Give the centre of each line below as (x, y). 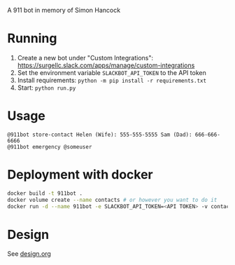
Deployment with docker (80, 175)
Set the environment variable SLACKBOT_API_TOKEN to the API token (112, 72)
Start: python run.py (47, 88)
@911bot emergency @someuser (50, 147)
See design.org (29, 254)
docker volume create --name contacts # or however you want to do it (112, 200)
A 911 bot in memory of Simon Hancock (64, 10)
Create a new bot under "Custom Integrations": (85, 57)
